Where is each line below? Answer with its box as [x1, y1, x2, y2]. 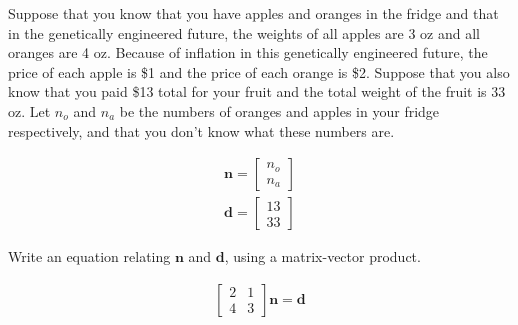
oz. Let [8, 100, 51, 121]
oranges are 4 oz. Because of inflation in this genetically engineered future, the [8, 42, 488, 63]
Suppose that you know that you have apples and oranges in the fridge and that [8, 3, 499, 23]
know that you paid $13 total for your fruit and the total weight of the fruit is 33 [8, 81, 506, 102]
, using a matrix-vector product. [224, 246, 421, 267]
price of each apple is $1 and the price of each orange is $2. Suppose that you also [8, 61, 510, 82]
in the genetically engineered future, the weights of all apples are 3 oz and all [8, 22, 480, 43]
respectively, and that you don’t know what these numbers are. [8, 120, 395, 141]
